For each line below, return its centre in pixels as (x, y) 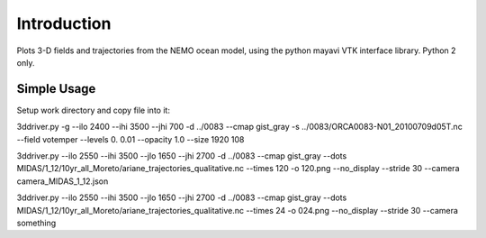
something (36, 223)
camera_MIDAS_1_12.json (63, 181)
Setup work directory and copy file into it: (94, 110)
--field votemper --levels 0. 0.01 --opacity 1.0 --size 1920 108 (130, 139)
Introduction (64, 23)
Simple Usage (56, 89)
